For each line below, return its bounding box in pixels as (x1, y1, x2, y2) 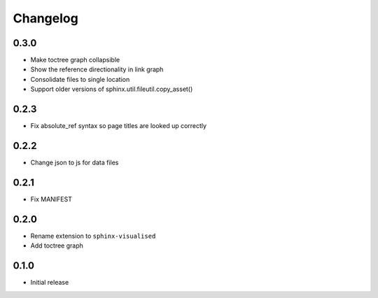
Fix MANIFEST (30, 194, 73, 203)
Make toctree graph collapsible (30, 56, 120, 64)
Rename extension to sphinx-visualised (30, 232, 156, 240)
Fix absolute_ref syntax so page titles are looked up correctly (30, 122, 206, 130)
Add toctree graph (30, 241, 84, 250)
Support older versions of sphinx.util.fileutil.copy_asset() (30, 85, 193, 94)
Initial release (30, 278, 69, 287)
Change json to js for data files (30, 158, 119, 167)
